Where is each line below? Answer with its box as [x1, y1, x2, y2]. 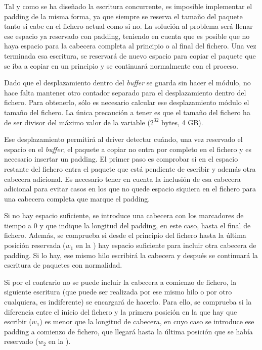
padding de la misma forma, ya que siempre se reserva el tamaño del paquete [4, 11, 243, 21]
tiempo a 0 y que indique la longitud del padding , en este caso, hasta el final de [4, 220, 251, 230]
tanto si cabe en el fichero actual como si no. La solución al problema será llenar [4, 21, 253, 31]
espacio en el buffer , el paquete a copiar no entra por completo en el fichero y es [4, 143, 251, 154]
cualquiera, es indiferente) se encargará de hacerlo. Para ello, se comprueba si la [4, 296, 252, 307]
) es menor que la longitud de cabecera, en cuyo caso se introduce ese [39, 316, 254, 327]
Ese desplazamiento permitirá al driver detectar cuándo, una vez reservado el [4, 134, 243, 144]
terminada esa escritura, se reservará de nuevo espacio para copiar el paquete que [4, 50, 256, 61]
